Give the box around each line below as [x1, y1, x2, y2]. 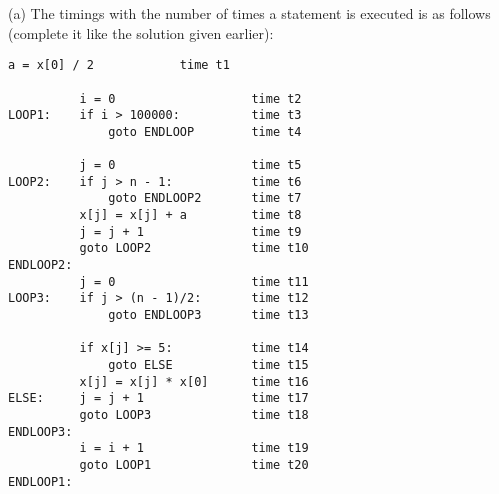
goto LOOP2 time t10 [79, 241, 309, 256]
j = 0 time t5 [79, 158, 302, 173]
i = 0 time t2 [79, 91, 302, 106]
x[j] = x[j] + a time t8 [79, 208, 302, 223]
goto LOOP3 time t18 [79, 407, 309, 422]
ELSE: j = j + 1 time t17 [8, 391, 309, 406]
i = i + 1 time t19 [79, 441, 309, 456]
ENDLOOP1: [8, 474, 73, 489]
